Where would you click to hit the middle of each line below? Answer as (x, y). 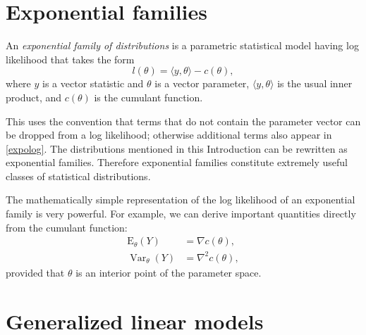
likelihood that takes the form (70, 59)
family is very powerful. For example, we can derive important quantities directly (181, 214)
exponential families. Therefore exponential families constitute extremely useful (177, 162)
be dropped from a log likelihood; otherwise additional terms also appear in (169, 135)
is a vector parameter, (202, 83)
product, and (34, 97)
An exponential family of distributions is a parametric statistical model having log (182, 45)
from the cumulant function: (67, 227)
